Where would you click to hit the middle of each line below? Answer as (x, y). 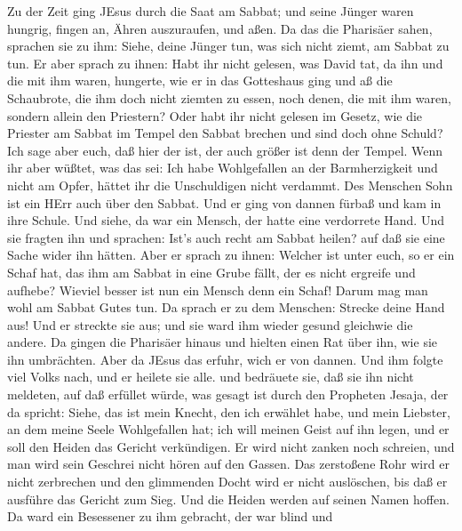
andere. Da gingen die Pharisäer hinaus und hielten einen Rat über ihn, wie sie (223, 342)
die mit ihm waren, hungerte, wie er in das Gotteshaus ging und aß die (200, 80)
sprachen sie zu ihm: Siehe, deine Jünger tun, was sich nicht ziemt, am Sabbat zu (228, 46)
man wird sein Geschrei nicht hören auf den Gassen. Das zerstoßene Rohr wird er (228, 464)
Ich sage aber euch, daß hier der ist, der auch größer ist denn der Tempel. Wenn (225, 150)
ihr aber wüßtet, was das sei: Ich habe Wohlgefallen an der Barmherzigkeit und (223, 168)
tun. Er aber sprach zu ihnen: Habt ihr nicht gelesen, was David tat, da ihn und (225, 63)
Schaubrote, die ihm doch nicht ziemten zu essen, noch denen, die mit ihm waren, (229, 97)
